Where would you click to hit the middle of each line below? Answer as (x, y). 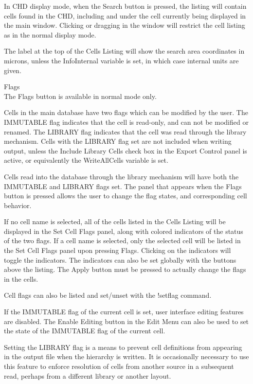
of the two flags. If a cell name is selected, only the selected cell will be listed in (122, 240)
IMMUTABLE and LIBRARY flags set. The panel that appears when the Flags (123, 186)
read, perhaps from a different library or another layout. (88, 375)
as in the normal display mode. (50, 34)
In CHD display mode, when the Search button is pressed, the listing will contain (125, 6)
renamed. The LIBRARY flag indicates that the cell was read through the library (125, 131)
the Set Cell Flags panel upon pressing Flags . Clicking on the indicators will (117, 250)
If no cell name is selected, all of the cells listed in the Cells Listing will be (115, 221)
